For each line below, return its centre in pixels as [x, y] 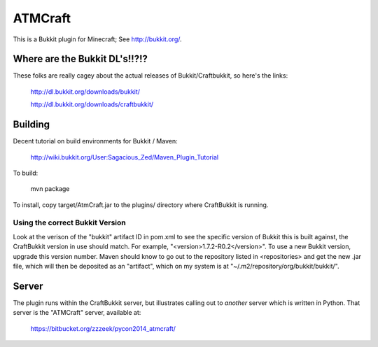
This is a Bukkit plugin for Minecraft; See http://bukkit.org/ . [97, 39]
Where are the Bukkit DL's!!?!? [80, 59]
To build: [26, 173]
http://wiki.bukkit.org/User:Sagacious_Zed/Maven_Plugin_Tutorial [125, 157]
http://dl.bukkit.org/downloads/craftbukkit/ [92, 104]
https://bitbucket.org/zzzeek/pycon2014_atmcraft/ [103, 328]
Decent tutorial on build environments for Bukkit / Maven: [95, 141]
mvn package [50, 189]
